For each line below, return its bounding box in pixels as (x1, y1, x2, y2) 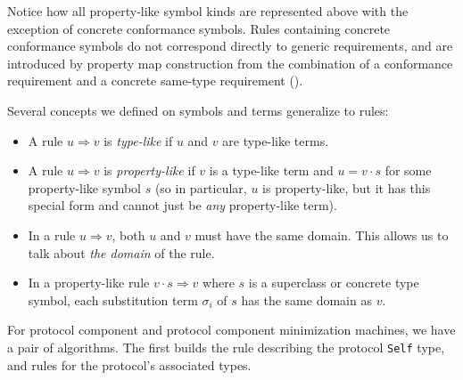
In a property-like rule (28, 273, 150, 292)
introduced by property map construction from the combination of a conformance (7, 53, 453, 72)
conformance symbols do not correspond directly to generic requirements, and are (7, 36, 453, 55)
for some (384, 161, 432, 180)
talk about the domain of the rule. (28, 243, 215, 262)
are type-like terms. (222, 131, 329, 150)
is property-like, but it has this (262, 178, 431, 197)
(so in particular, (154, 178, 247, 197)
